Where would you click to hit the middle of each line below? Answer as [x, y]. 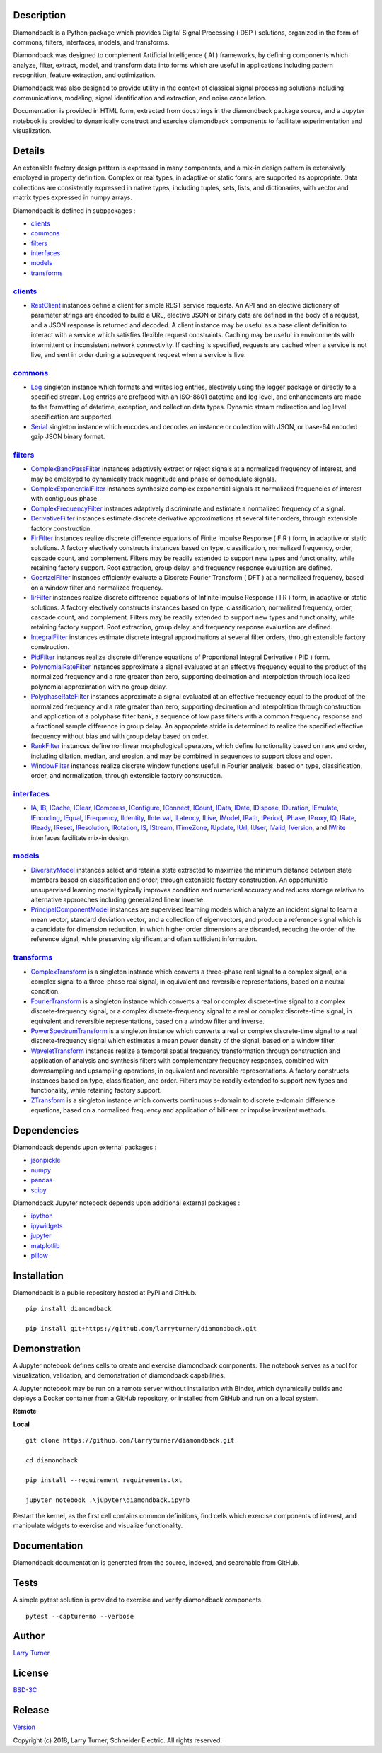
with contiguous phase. [65, 499]
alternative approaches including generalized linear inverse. [118, 899]
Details [29, 151]
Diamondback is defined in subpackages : [74, 210]
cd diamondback [52, 1460]
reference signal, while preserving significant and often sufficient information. [144, 939]
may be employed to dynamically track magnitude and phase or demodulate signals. [154, 479]
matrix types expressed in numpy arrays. [73, 197]
